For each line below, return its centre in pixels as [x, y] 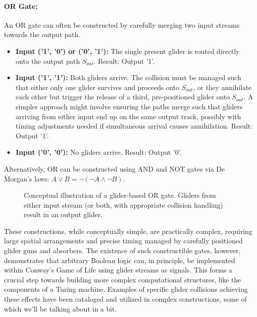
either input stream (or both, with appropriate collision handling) [124, 204]
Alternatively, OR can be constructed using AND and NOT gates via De [114, 168]
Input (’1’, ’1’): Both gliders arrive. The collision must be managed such [128, 77]
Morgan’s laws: [27, 178]
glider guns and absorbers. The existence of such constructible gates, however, [122, 250]
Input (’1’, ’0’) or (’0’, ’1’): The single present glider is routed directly [128, 51]
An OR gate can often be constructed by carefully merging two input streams [122, 24]
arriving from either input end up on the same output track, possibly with [128, 116]
